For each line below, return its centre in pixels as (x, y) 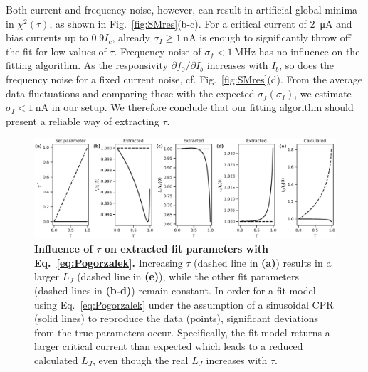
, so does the (307, 65)
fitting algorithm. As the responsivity (87, 65)
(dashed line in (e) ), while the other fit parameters (188, 276)
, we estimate (323, 93)
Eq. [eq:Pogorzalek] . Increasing (109, 262)
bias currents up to (47, 37)
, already (131, 37)
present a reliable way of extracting (83, 121)
